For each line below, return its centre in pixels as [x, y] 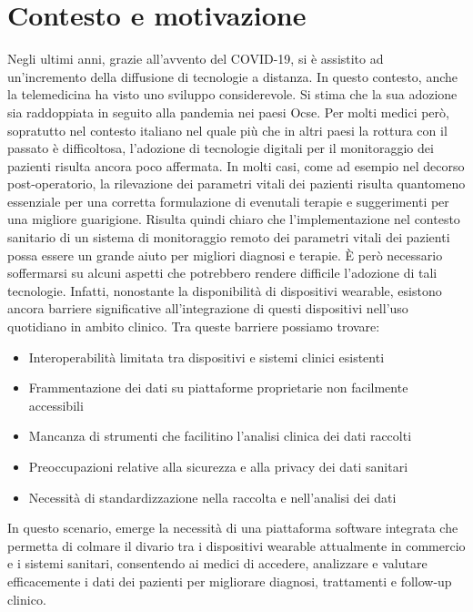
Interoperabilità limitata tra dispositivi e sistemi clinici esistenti [206, 357]
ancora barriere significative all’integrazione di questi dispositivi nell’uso [208, 308]
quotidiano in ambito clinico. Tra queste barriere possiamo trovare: [194, 326]
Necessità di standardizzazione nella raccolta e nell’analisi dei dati [212, 497]
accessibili [56, 405]
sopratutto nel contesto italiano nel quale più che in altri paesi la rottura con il [227, 130]
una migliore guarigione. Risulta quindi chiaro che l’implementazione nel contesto [234, 219]
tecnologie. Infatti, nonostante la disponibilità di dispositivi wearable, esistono [225, 290]
